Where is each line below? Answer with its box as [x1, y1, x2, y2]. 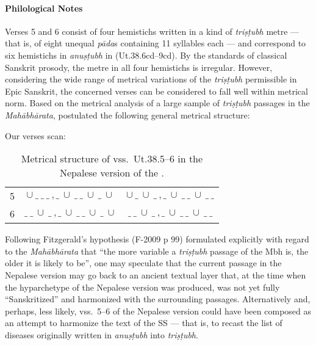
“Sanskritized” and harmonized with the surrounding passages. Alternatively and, [5, 292, 311, 305]
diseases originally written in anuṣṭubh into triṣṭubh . [5, 328, 198, 341]
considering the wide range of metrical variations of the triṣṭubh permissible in [5, 73, 297, 85]
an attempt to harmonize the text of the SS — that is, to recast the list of [5, 316, 282, 329]
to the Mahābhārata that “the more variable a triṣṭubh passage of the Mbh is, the [5, 244, 309, 257]
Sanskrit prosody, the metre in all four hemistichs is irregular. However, [5, 60, 273, 73]
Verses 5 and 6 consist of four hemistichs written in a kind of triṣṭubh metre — [5, 24, 300, 37]
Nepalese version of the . [60, 165, 164, 180]
